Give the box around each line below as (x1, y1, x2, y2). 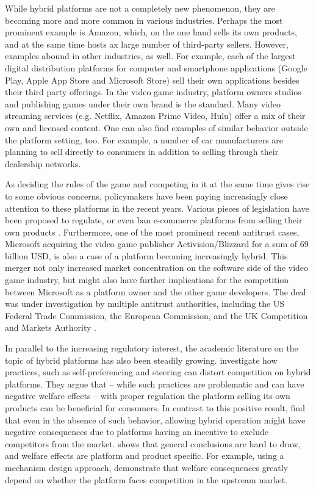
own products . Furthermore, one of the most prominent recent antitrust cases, (5, 225, 300, 238)
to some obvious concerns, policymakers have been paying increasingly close (5, 189, 288, 202)
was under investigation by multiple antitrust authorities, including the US (5, 297, 285, 310)
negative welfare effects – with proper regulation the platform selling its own (5, 389, 290, 402)
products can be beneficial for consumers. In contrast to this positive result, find (5, 402, 305, 414)
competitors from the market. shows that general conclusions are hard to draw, (5, 437, 301, 450)
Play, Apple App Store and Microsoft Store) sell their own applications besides (5, 73, 300, 86)
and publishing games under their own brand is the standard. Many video (5, 97, 281, 110)
